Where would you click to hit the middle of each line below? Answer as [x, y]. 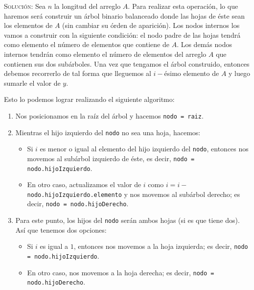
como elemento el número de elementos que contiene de [87, 44]
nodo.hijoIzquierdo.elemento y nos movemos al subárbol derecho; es [134, 194]
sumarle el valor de [32, 83]
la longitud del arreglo [87, 6]
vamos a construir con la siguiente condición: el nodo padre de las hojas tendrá [122, 35]
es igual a [54, 246]
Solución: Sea [25, 6]
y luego [239, 73]
